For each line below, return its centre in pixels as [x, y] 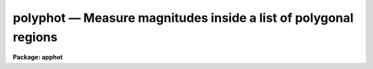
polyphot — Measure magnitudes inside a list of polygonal [183, 18]
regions [35, 37]
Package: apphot [38, 57]
